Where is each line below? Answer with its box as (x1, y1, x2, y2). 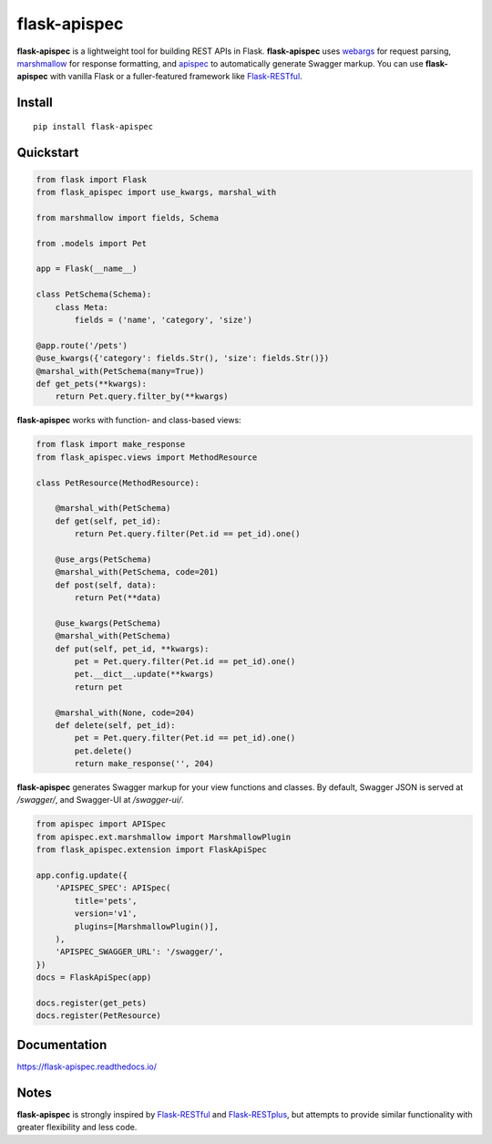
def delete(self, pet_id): (55, 720, 177, 730)
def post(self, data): (55, 579, 157, 590)
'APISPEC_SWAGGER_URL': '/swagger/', (55, 947, 224, 957)
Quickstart (16, 144, 79, 160)
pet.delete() (74, 745, 133, 756)
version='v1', (74, 909, 138, 919)
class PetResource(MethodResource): (36, 477, 200, 488)
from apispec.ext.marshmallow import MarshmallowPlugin (36, 831, 292, 842)
